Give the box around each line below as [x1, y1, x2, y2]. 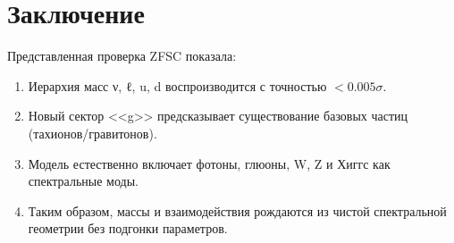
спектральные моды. [28, 172, 139, 190]
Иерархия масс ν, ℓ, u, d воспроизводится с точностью [28, 76, 327, 95]
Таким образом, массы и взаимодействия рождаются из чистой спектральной [28, 201, 447, 220]
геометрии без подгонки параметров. [28, 219, 228, 238]
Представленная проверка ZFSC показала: [7, 46, 237, 65]
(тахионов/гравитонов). [28, 123, 157, 142]
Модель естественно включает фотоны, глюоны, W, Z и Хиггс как [28, 154, 391, 172]
